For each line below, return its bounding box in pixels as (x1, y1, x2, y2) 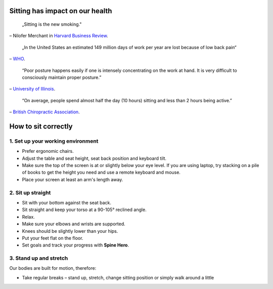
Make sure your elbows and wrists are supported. (22, 221, 126, 227)
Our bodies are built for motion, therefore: (9, 265, 97, 271)
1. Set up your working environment (9, 137, 99, 144)
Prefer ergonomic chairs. (22, 148, 74, 154)
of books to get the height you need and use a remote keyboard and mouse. (22, 170, 180, 176)
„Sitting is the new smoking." (22, 21, 82, 27)
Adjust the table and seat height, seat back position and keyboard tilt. (22, 155, 167, 161)
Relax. (22, 214, 35, 220)
